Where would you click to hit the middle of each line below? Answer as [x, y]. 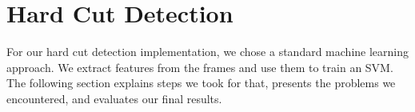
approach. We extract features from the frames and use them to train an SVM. [200, 67]
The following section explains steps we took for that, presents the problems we [201, 83]
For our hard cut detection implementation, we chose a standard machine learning [207, 52]
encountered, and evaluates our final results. [114, 98]
